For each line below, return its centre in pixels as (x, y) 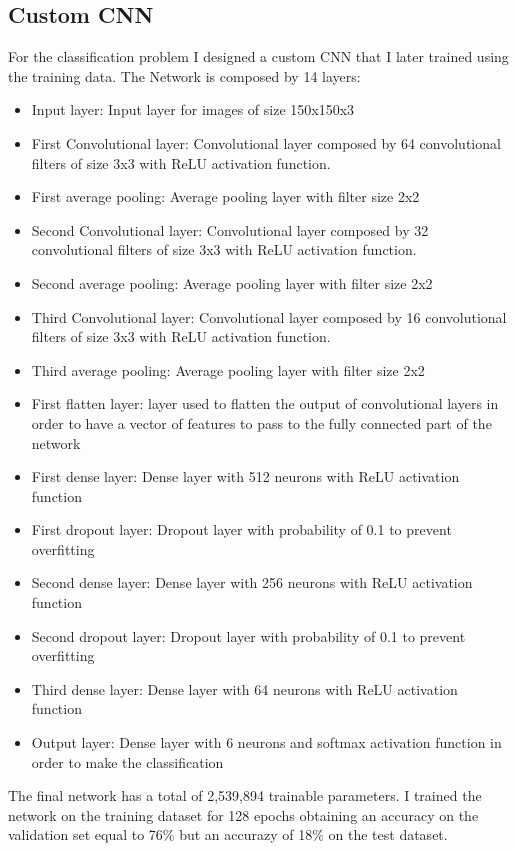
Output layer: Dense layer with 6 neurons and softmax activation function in (266, 742)
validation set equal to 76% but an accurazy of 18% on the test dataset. (228, 834)
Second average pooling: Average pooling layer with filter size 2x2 (232, 282)
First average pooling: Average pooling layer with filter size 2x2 (225, 196)
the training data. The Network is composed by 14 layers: (184, 75)
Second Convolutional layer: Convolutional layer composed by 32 (230, 229)
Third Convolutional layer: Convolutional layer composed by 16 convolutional (269, 316)
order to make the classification (127, 761)
